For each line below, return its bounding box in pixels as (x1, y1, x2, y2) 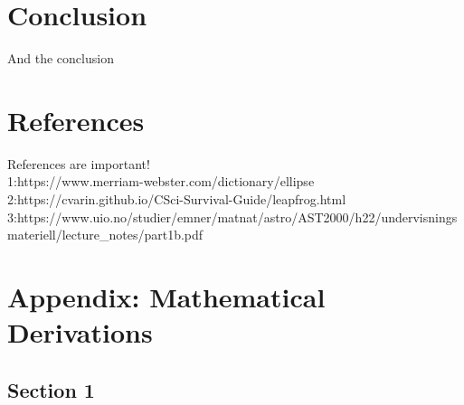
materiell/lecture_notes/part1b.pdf (7, 225, 204, 244)
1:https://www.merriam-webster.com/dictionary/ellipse (7, 172, 315, 191)
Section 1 (7, 375, 95, 403)
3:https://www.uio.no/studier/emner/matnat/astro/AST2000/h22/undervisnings (7, 207, 458, 226)
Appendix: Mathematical (7, 278, 326, 315)
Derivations (7, 314, 153, 351)
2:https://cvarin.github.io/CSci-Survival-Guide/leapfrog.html (7, 190, 346, 209)
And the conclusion (7, 49, 114, 68)
